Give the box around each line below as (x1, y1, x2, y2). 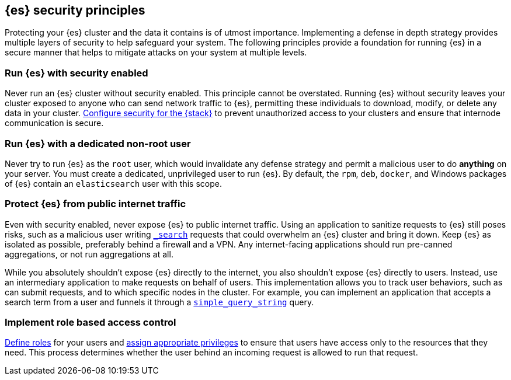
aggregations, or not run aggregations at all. (5, 249, 173, 259)
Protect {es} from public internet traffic (5, 198, 186, 210)
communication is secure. (5, 118, 104, 128)
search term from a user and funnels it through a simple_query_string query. (5, 297, 314, 307)
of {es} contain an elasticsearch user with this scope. (5, 178, 222, 189)
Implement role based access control (5, 316, 176, 329)
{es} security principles (5, 3, 145, 18)
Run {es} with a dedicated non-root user (5, 137, 191, 149)
